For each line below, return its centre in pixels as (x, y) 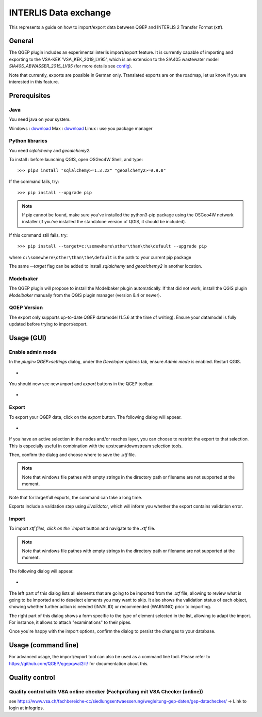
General (21, 41)
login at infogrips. (26, 708)
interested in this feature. (34, 82)
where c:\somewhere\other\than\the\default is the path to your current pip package (100, 257)
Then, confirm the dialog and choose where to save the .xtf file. (72, 455)
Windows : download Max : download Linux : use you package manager (81, 128)
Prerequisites (30, 95)
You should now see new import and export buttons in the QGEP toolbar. (81, 384)
